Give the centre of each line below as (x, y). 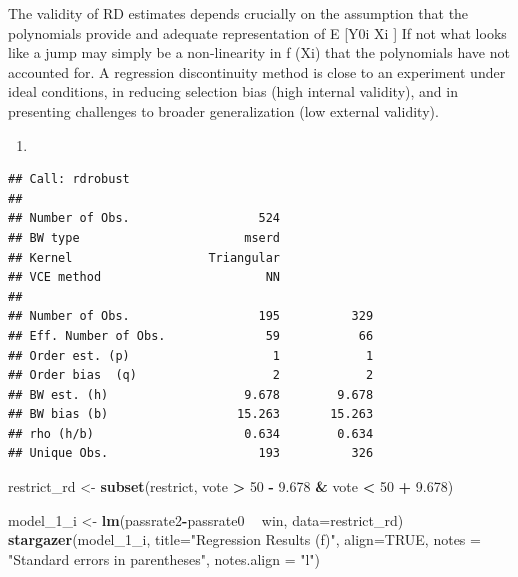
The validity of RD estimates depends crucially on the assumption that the (238, 13)
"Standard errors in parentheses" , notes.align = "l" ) (164, 558)
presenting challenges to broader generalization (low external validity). (223, 110)
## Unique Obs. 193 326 (191, 453)
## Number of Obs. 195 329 (191, 316)
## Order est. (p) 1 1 (191, 355)
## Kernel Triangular (144, 257)
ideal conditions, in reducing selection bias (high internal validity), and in (233, 91)
